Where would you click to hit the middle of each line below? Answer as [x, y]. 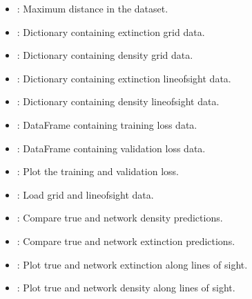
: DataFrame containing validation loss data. [111, 148]
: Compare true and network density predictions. [120, 218]
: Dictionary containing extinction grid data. [111, 31]
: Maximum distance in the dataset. [93, 8]
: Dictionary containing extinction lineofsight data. [124, 78]
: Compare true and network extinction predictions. [126, 241]
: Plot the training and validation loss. [98, 171]
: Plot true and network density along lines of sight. [126, 288]
